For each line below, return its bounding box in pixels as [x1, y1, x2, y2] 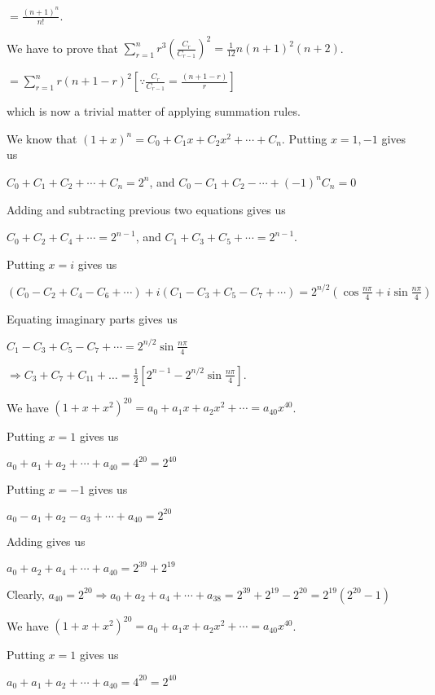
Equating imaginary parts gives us [7, 310, 178, 327]
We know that [7, 130, 77, 147]
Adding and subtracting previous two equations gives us [7, 200, 286, 218]
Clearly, [7, 585, 45, 602]
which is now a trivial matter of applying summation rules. [7, 103, 301, 120]
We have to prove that [7, 39, 118, 56]
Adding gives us [7, 533, 86, 550]
